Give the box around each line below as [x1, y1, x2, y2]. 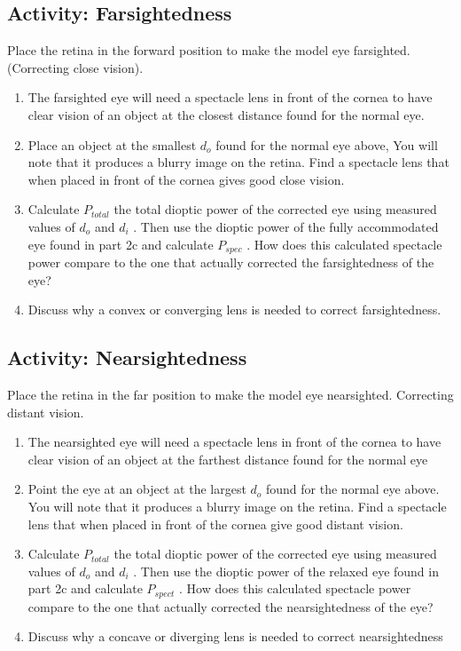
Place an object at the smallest [27, 135, 197, 154]
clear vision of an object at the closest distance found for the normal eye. [27, 105, 425, 123]
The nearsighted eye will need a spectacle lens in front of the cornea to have [27, 433, 441, 451]
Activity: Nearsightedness [7, 344, 247, 371]
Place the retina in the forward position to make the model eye [7, 41, 350, 60]
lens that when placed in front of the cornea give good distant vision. [27, 514, 403, 533]
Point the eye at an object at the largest [27, 480, 246, 498]
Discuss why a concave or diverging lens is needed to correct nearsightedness [27, 627, 443, 646]
